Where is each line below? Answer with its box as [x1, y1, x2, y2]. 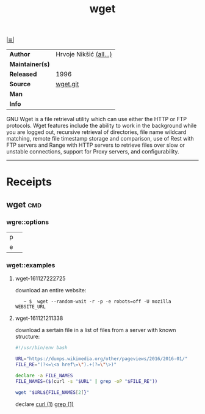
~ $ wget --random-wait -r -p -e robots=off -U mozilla [23, 298, 171, 305]
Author [9, 50, 31, 59]
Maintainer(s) [9, 60, 50, 68]
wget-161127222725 [15, 275, 66, 283]
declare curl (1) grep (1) [15, 400, 74, 408]
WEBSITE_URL [15, 304, 46, 310]
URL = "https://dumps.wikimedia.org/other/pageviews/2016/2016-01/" [15, 356, 188, 362]
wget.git [56, 80, 79, 89]
